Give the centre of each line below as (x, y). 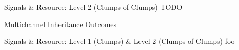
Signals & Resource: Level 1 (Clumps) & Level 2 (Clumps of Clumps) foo (120, 41)
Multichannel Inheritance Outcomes (61, 24)
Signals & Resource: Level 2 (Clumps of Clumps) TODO (93, 7)
